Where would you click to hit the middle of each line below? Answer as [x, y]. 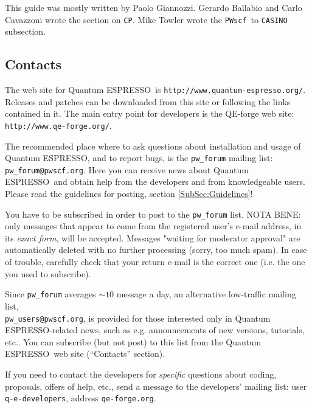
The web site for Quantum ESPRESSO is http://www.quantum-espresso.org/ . [155, 90]
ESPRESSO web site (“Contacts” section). [85, 354]
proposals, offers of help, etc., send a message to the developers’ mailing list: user [156, 386]
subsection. [26, 31]
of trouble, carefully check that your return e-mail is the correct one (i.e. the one [155, 262]
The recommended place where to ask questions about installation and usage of [153, 146]
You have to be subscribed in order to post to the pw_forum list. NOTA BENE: [153, 214]
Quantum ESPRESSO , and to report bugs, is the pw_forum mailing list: [139, 158]
